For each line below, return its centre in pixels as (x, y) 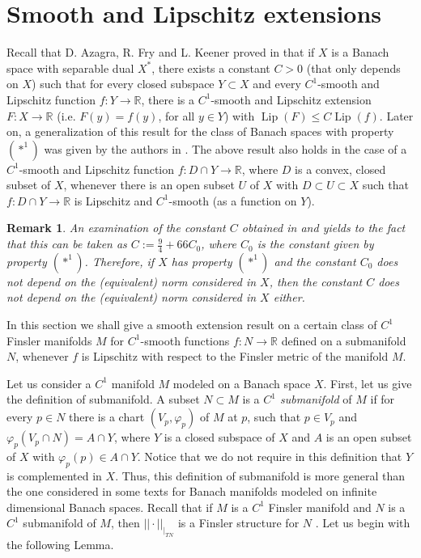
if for (383, 399)
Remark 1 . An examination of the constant (116, 228)
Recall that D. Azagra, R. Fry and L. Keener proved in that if (161, 52)
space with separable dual (70, 68)
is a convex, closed (340, 169)
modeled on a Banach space (242, 383)
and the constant (315, 261)
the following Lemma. (60, 545)
